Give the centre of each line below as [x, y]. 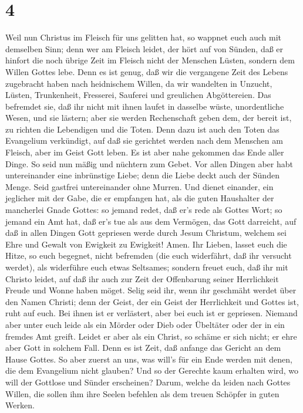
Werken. [20, 405]
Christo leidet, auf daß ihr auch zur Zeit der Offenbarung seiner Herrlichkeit [142, 278]
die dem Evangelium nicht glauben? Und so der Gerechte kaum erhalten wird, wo [152, 370]
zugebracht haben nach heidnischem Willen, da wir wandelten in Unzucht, [139, 83]
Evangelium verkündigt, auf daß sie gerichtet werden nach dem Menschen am [144, 141]
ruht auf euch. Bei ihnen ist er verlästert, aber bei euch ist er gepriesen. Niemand [151, 313]
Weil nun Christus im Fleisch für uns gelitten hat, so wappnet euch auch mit [144, 37]
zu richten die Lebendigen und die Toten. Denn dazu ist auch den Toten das [142, 129]
